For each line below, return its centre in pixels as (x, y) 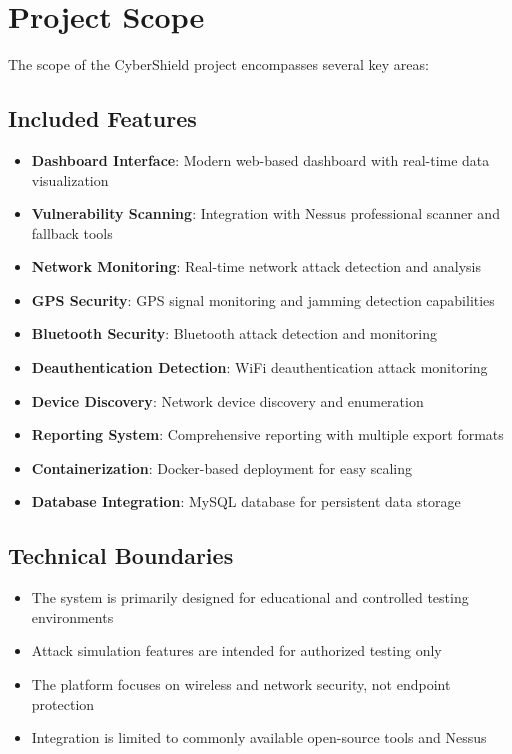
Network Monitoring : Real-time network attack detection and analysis (256, 266)
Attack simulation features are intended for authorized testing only (236, 650)
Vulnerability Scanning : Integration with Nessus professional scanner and (265, 213)
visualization (70, 179)
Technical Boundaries (121, 555)
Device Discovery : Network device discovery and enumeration (227, 400)
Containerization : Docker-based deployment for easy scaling (222, 467)
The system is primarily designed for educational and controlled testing (250, 597)
